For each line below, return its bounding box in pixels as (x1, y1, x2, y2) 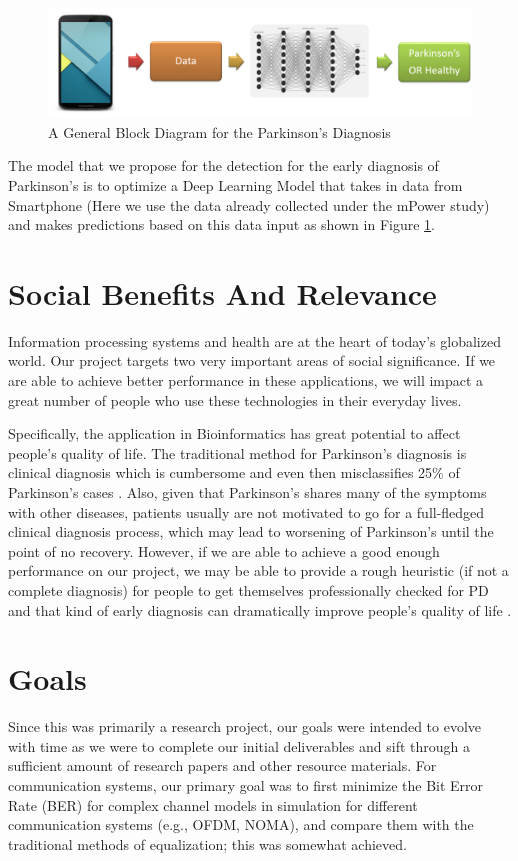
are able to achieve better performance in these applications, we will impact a (8, 370, 484, 391)
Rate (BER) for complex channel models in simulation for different (8, 794, 418, 815)
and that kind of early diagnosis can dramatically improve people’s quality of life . (8, 599, 512, 620)
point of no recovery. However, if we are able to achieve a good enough (8, 540, 440, 561)
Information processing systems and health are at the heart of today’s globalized (8, 330, 501, 351)
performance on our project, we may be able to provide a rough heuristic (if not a (8, 560, 509, 581)
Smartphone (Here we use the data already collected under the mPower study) (8, 194, 490, 215)
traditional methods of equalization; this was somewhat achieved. (8, 833, 407, 854)
